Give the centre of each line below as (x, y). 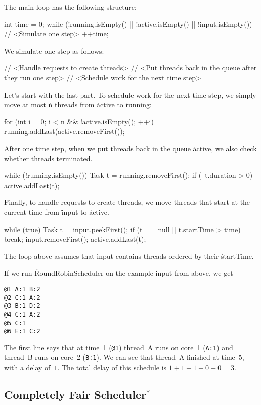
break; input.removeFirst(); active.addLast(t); (75, 239)
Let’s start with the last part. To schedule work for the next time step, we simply (130, 94)
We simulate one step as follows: (54, 50)
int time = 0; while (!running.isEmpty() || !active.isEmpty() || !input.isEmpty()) (128, 24)
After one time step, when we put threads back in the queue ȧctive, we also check (130, 148)
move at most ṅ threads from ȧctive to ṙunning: (78, 104)
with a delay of (27, 367)
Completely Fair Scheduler (75, 395)
